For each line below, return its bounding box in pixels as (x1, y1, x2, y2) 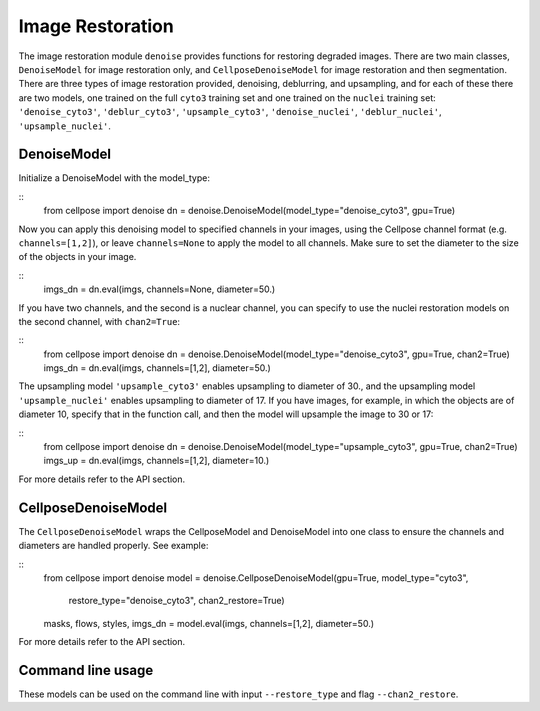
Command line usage (18, 661, 154, 679)
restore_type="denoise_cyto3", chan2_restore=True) (68, 595, 285, 607)
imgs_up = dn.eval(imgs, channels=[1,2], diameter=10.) (43, 455, 270, 467)
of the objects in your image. (18, 251, 137, 263)
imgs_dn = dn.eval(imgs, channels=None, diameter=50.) (43, 283, 276, 295)
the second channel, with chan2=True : (18, 315, 180, 327)
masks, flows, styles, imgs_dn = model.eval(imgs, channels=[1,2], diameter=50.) (43, 617, 375, 629)
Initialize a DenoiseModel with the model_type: (18, 172, 210, 184)
